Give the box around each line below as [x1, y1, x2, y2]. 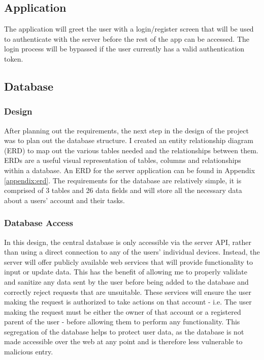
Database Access [4, 216, 73, 229]
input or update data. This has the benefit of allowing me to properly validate [4, 266, 248, 277]
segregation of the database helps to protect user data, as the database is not [4, 326, 244, 337]
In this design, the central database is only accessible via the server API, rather [4, 236, 252, 247]
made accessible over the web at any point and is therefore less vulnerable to [4, 336, 243, 347]
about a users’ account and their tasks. [4, 195, 125, 205]
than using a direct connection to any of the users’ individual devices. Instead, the [4, 246, 260, 257]
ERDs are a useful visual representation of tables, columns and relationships [4, 155, 241, 165]
